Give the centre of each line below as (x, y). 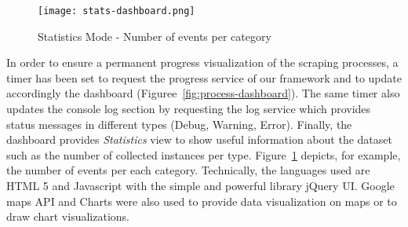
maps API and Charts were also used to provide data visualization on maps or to (202, 201)
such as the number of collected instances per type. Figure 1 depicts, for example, (204, 154)
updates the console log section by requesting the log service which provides (189, 109)
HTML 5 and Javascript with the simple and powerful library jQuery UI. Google (200, 185)
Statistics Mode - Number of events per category (155, 36)
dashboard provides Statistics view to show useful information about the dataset (199, 139)
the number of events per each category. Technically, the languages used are (188, 170)
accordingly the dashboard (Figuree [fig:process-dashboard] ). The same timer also (203, 93)
